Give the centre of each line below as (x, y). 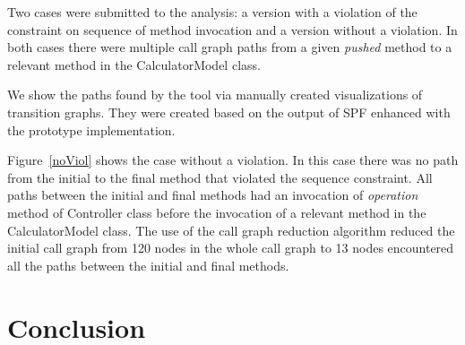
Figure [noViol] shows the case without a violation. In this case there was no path (233, 160)
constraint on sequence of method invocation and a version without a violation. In (232, 29)
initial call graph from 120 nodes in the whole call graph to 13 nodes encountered (231, 248)
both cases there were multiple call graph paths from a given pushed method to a (230, 47)
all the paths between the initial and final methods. (148, 265)
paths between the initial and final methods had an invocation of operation (213, 195)
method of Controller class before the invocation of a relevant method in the (217, 212)
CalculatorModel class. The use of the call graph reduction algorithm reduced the (231, 230)
